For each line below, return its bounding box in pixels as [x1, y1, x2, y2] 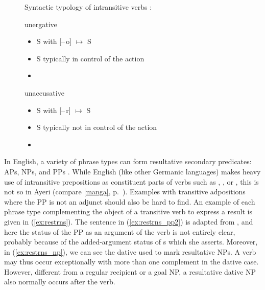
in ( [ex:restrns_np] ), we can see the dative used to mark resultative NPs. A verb [4, 246, 256, 257]
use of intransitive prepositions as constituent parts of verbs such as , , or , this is [4, 176, 259, 187]
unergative [25, 18, 57, 29]
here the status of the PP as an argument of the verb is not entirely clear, [4, 226, 235, 237]
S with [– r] [36, 104, 71, 115]
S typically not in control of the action [36, 122, 157, 132]
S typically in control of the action [36, 53, 144, 63]
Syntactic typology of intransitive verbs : [25, 2, 152, 12]
